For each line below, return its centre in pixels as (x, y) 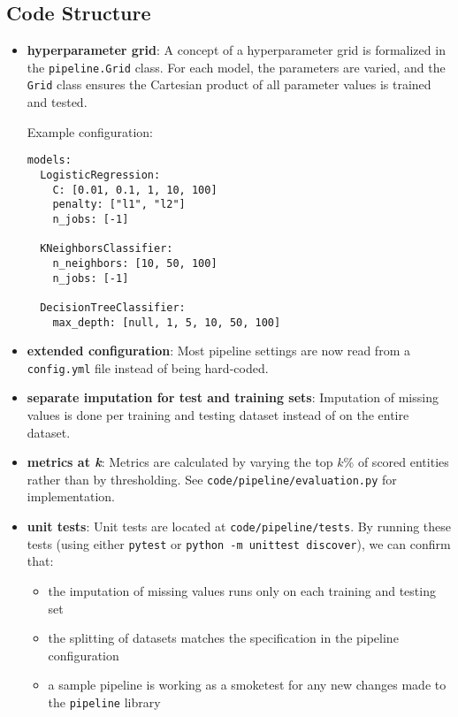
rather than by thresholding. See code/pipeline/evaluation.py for (212, 479)
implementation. (71, 496)
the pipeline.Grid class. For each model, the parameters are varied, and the (236, 67)
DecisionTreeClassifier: (113, 307)
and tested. (57, 102)
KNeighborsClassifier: (107, 249)
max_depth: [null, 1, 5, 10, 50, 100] (167, 322)
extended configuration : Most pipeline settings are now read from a (218, 351)
